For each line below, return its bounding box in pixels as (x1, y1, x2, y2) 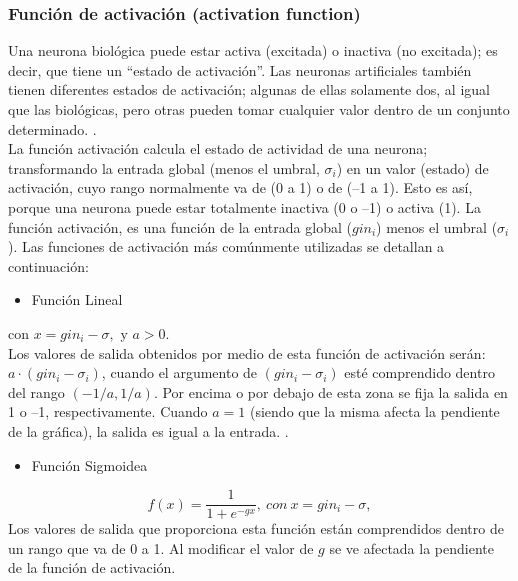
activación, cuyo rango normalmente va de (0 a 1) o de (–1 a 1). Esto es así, (8, 177, 473, 198)
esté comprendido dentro (344, 362, 495, 383)
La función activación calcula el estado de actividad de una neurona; (8, 138, 428, 159)
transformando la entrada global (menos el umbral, (8, 157, 320, 178)
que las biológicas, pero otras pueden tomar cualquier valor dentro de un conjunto (8, 99, 510, 119)
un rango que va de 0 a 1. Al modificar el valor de (8, 537, 314, 558)
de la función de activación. (8, 557, 176, 578)
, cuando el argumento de (101, 362, 258, 383)
